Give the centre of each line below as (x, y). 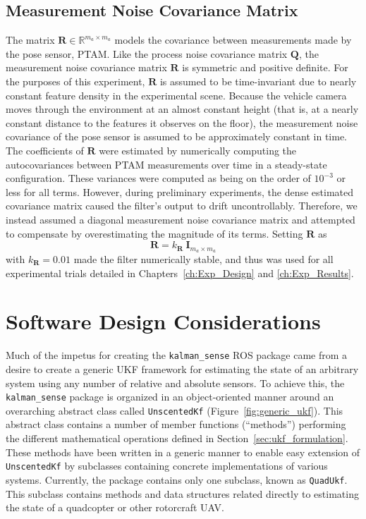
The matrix (30, 40)
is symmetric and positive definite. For (265, 67)
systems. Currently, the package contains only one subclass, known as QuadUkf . (177, 479)
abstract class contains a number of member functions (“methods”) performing (176, 424)
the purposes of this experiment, (75, 81)
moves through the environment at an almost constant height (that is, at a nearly (182, 109)
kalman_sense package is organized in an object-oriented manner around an (170, 397)
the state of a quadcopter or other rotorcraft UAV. (115, 507)
